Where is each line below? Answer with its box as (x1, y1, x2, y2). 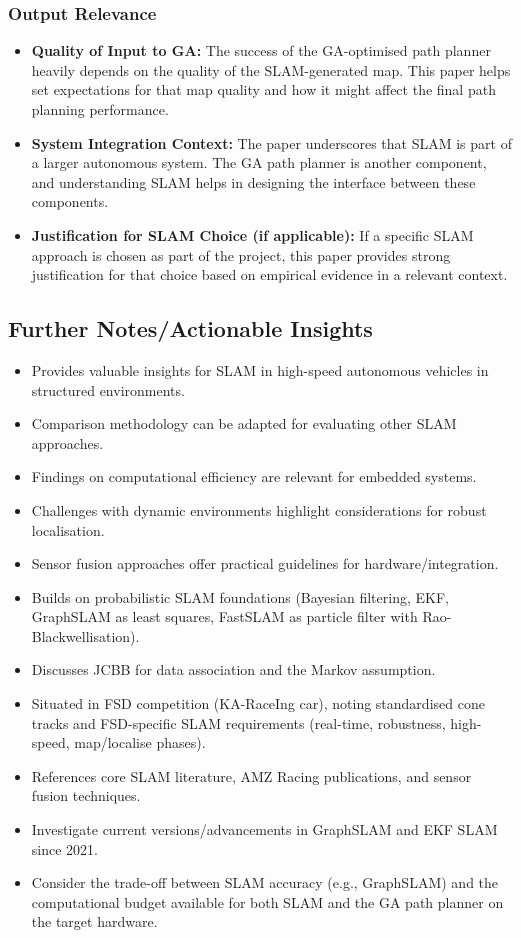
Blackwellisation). (31, 625, 140, 646)
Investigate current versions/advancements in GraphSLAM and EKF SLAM (31, 819, 498, 840)
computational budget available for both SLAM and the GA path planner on (31, 891, 504, 912)
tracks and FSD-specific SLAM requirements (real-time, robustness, (31, 712, 446, 733)
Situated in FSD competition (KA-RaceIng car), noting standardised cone (31, 693, 485, 714)
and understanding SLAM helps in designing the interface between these (31, 171, 476, 192)
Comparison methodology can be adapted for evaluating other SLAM (31, 413, 457, 434)
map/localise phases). (74, 732, 206, 753)
